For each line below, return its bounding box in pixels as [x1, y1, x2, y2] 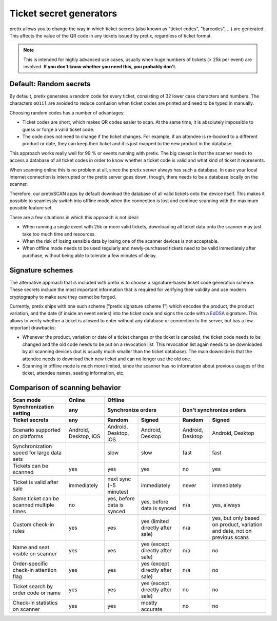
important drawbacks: [9, 325, 56, 331]
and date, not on [212, 528, 252, 535]
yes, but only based [212, 515, 260, 522]
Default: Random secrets [9, 80, 91, 88]
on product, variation [212, 521, 263, 528]
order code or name [12, 589, 61, 596]
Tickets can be [12, 462, 49, 470]
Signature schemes [9, 266, 73, 275]
